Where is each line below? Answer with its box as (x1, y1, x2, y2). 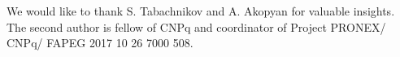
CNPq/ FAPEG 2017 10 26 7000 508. (7, 34, 193, 51)
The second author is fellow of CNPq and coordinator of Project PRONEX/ (7, 18, 386, 35)
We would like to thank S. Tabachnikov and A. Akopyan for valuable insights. (7, 2, 395, 19)
